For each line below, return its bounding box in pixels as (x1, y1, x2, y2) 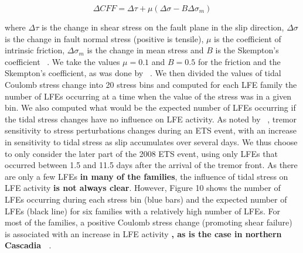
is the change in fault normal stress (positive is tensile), (5, 32, 204, 45)
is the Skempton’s (215, 44, 279, 56)
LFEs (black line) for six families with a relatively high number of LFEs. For (5, 204, 281, 217)
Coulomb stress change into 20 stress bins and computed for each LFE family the (5, 78, 297, 90)
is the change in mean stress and (87, 44, 204, 56)
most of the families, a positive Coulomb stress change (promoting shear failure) (5, 216, 292, 228)
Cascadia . (5, 239, 52, 251)
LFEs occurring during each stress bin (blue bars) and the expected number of (5, 193, 287, 205)
